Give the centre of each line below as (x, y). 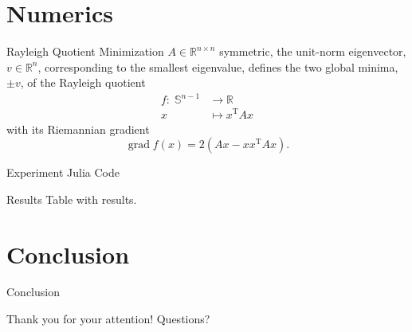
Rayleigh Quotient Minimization (85, 51)
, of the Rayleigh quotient (83, 82)
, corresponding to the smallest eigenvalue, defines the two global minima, (218, 66)
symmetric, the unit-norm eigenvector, (313, 51)
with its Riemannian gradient (78, 129)
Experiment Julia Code (63, 172)
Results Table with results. (72, 199)
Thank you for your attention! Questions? (108, 319)
